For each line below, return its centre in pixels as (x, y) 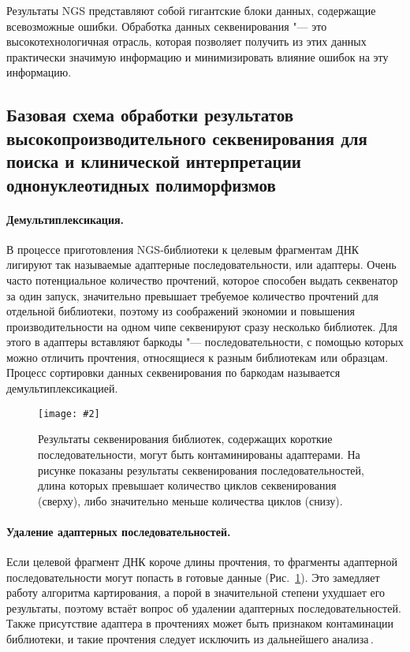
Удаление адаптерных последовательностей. (119, 531)
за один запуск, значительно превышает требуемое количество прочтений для (192, 295)
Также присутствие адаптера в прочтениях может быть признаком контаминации (200, 623)
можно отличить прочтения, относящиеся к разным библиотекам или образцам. (198, 357)
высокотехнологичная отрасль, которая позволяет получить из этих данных (186, 41)
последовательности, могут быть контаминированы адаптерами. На (199, 454)
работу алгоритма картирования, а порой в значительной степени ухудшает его (196, 592)
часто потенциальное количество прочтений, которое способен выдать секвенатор (202, 279)
